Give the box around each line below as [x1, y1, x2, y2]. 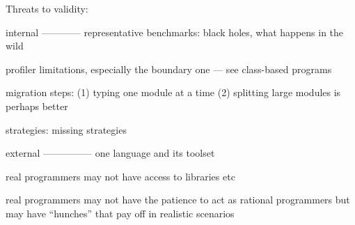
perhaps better [6, 98, 68, 113]
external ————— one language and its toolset [6, 146, 215, 160]
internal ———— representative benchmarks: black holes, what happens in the [6, 24, 344, 39]
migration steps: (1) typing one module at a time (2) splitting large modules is [6, 85, 341, 100]
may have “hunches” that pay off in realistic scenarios [6, 205, 235, 220]
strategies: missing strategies [6, 122, 127, 137]
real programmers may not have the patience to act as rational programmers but [6, 192, 350, 207]
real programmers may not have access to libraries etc [6, 169, 235, 183]
